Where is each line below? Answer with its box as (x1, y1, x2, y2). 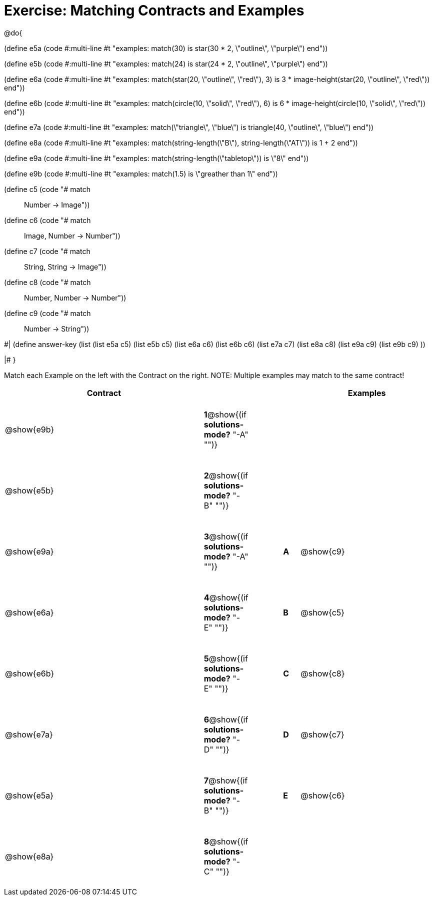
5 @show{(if (203, 653, 248, 663)
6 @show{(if (203, 714, 248, 724)
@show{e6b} (5, 668, 54, 678)
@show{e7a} (5, 729, 53, 739)
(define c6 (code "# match (4, 215, 91, 224)
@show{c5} (300, 607, 345, 617)
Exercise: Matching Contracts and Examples (4, 2, 304, 19)
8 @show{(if (203, 836, 248, 846)
